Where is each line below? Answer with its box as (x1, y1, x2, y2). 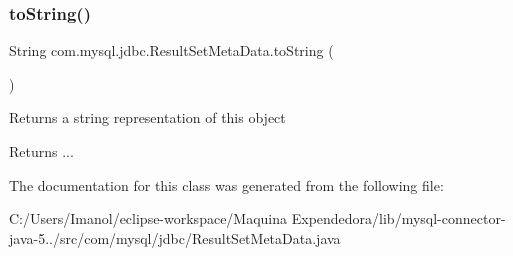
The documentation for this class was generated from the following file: (9, 174, 444, 195)
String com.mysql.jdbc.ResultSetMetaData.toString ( (9, 40, 334, 61)
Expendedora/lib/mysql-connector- (291, 208, 506, 229)
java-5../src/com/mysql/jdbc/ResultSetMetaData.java (9, 227, 341, 248)
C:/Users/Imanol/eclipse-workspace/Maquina (9, 208, 288, 229)
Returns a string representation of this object (9, 107, 286, 128)
